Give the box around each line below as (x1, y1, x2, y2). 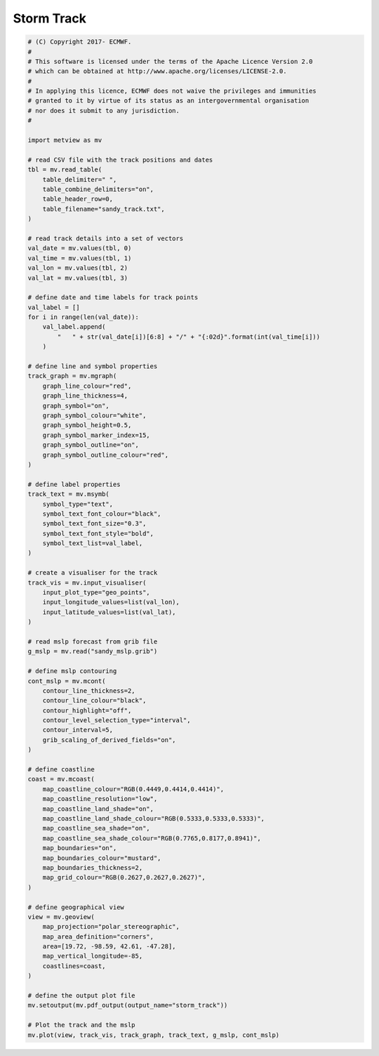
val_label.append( (42, 323, 106, 331)
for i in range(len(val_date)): (27, 313, 140, 321)
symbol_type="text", (42, 500, 114, 508)
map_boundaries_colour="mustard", (42, 854, 161, 862)
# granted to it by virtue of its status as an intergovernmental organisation (27, 97, 310, 105)
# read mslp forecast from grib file (27, 637, 158, 646)
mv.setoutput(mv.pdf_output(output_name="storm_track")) (27, 1001, 228, 1010)
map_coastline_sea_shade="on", (42, 824, 150, 833)
